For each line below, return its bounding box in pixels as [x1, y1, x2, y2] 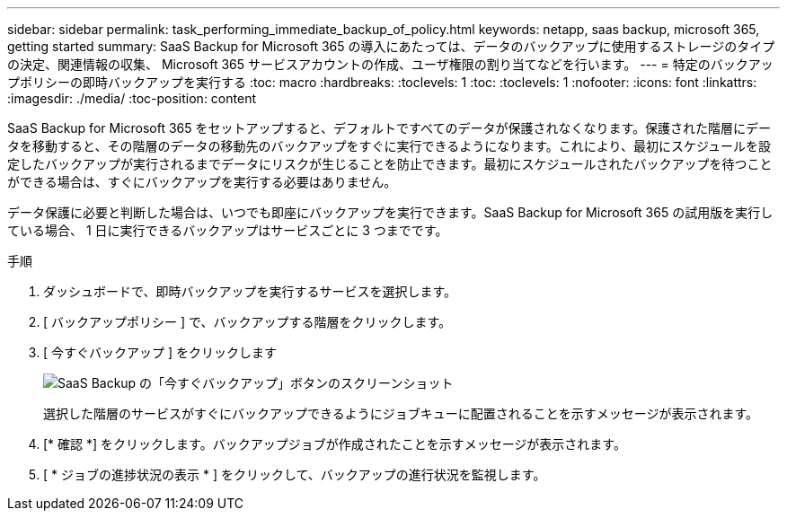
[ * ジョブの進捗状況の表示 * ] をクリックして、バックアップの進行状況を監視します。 [43, 467, 546, 482]
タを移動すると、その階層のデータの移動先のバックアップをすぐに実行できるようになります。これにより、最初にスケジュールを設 [7, 138, 771, 154]
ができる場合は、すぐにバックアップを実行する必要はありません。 [7, 174, 397, 189]
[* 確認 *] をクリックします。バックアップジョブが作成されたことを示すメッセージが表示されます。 [43, 436, 626, 452]
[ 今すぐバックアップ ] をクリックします [43, 345, 278, 360]
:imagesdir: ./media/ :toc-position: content [7, 91, 256, 106]
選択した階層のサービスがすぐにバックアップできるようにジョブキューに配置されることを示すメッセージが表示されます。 [43, 406, 759, 421]
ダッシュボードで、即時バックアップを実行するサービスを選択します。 [43, 284, 457, 299]
